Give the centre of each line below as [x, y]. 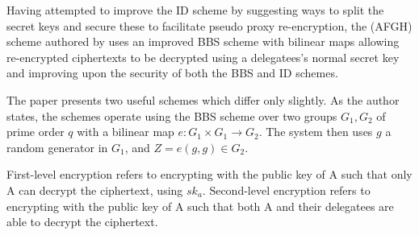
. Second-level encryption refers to [286, 190]
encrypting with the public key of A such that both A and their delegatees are [200, 206]
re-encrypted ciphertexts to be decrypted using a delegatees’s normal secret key [203, 57]
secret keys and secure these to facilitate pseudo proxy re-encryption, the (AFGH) [209, 25]
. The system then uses [316, 132]
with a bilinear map [126, 132]
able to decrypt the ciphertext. [82, 222]
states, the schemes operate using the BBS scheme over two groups [172, 115]
